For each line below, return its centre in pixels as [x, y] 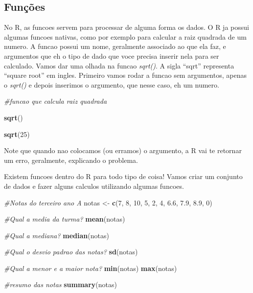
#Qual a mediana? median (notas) [57, 235]
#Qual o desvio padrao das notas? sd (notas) [71, 252]
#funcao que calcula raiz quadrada [56, 101]
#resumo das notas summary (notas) [60, 284]
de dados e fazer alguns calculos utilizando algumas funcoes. [94, 186]
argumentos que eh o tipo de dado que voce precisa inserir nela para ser [112, 56]
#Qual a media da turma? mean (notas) [65, 219]
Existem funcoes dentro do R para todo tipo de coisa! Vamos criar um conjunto [123, 176]
